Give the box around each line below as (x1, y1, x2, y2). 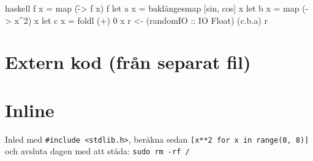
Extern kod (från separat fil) (5, 49, 251, 74)
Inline (5, 97, 55, 122)
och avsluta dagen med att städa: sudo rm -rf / (5, 145, 190, 157)
